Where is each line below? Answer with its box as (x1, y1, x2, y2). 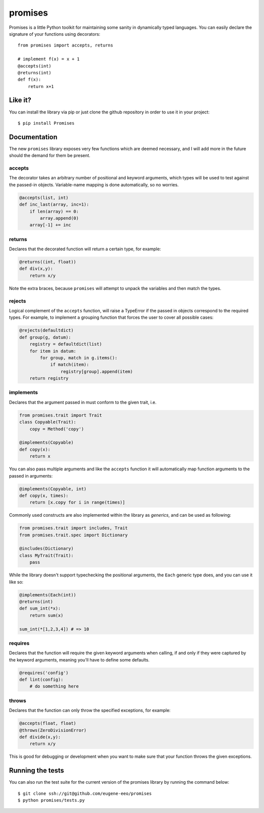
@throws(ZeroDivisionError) (19, 727, 87, 733)
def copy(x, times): (19, 493, 68, 498)
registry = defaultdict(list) (29, 341, 102, 347)
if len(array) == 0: (29, 208, 79, 214)
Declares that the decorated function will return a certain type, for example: (9, 246, 161, 252)
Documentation (9, 132, 58, 141)
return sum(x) (29, 613, 64, 618)
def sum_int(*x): (19, 606, 61, 611)
